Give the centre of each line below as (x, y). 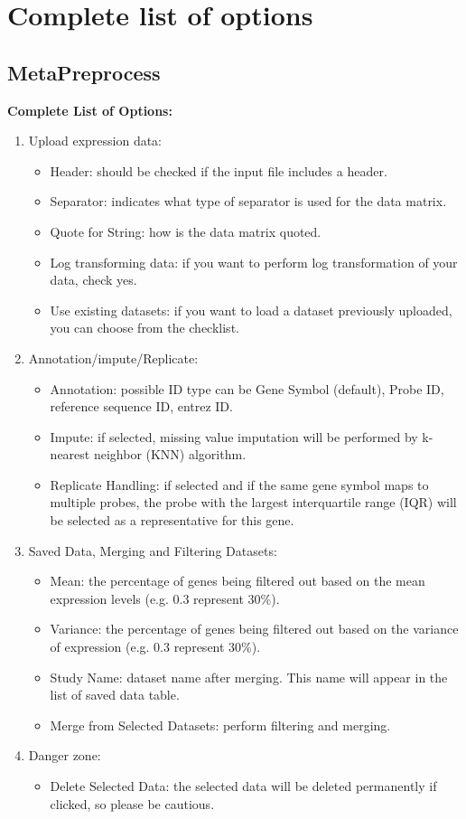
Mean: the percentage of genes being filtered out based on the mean (238, 581)
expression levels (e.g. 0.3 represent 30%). (165, 598)
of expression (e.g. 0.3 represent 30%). (155, 647)
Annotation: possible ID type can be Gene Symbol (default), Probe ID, (247, 388)
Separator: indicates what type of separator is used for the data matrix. (248, 201)
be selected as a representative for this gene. (172, 520)
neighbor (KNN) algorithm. (170, 454)
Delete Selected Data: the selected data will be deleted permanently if (243, 786)
